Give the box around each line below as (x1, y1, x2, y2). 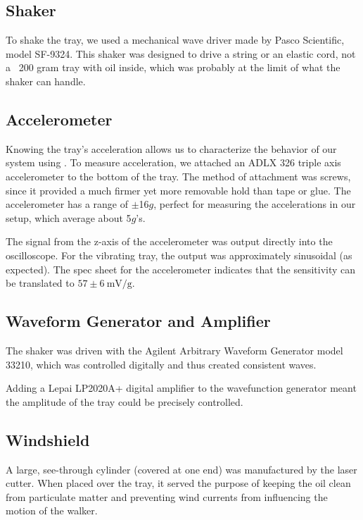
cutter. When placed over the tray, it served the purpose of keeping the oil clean (6, 476, 351, 490)
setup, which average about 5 (6, 210, 132, 225)
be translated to (6, 276, 75, 290)
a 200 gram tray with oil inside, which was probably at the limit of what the (6, 60, 340, 75)
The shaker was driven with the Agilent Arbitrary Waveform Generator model (6, 342, 343, 357)
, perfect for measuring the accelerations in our (153, 197, 356, 211)
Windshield (6, 428, 90, 450)
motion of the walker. (6, 503, 98, 518)
